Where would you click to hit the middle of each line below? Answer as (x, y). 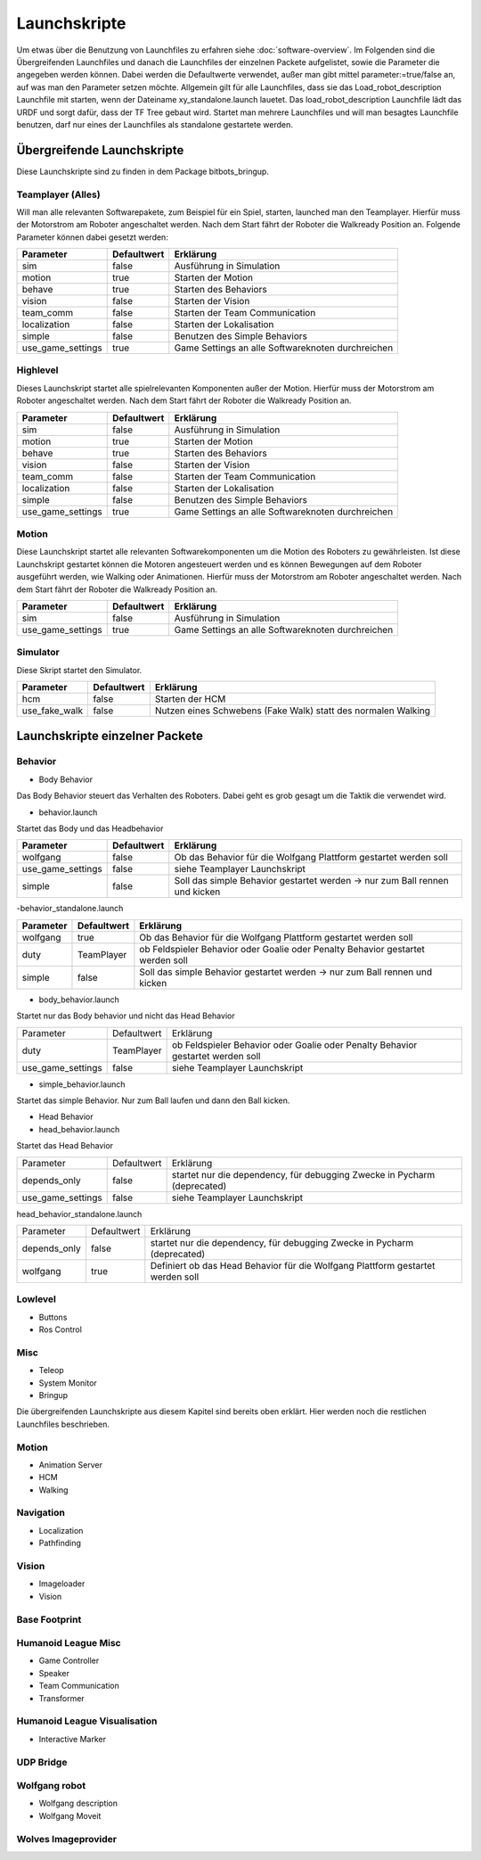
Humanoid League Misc (69, 1643)
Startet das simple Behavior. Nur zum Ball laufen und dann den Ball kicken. (153, 1100)
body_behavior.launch (79, 1000)
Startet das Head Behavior (65, 1146)
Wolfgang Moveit (70, 1815)
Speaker (54, 1673)
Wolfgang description (78, 1803)
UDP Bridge (42, 1762)
